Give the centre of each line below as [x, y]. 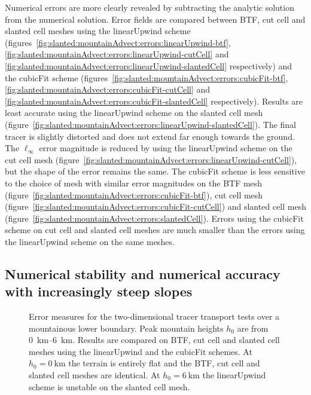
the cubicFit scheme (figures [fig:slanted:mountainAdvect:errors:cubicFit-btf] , [147, 77]
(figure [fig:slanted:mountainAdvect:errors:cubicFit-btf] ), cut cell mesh [134, 195]
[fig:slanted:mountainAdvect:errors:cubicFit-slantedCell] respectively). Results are [154, 101]
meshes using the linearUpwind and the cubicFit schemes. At [141, 351]
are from [253, 328]
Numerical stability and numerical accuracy [143, 273]
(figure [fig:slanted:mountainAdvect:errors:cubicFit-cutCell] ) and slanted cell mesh [155, 206]
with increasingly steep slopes [99, 291]
